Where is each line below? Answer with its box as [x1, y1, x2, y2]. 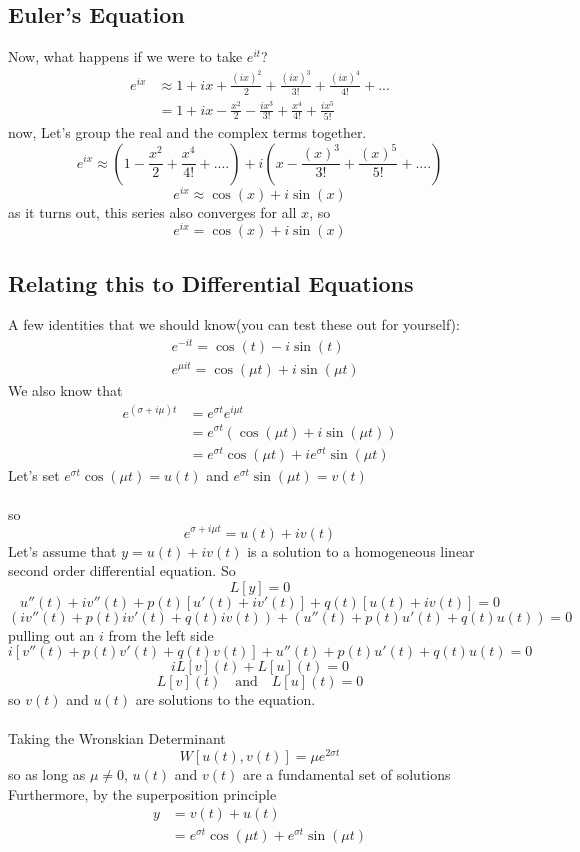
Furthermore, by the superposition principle [8, 783, 277, 804]
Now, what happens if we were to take [8, 46, 243, 67]
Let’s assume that [8, 540, 117, 561]
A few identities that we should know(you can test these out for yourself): [8, 314, 460, 335]
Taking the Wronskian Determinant [8, 728, 226, 749]
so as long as [8, 764, 86, 785]
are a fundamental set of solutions [242, 764, 451, 785]
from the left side [108, 624, 214, 645]
